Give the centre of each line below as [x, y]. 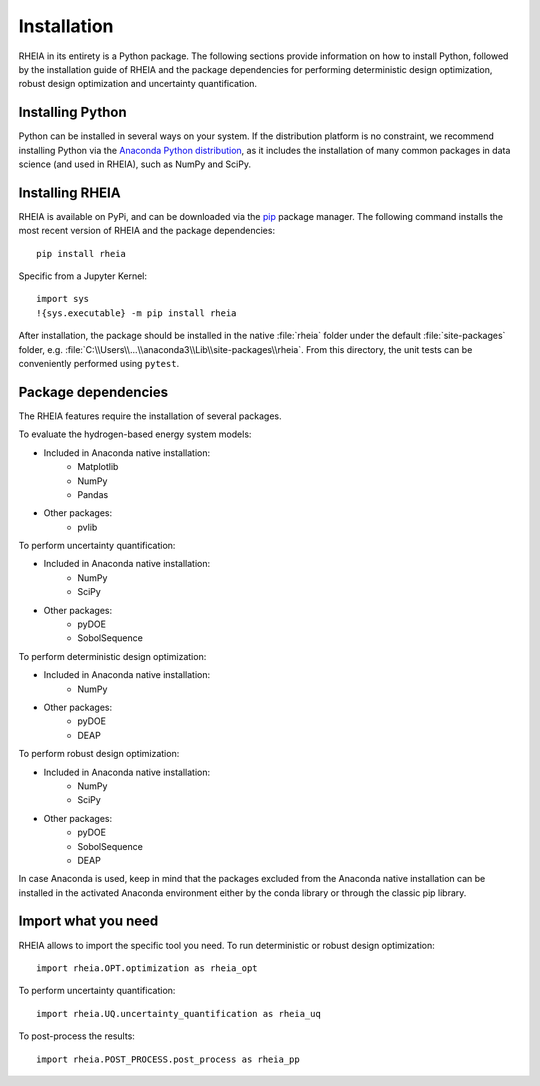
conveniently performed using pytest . [99, 364]
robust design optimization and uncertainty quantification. [138, 84]
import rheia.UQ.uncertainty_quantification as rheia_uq [179, 1013]
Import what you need [88, 921]
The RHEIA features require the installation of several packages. [150, 416]
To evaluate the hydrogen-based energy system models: [135, 434]
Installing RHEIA [69, 192]
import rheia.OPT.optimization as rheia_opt [147, 968]
